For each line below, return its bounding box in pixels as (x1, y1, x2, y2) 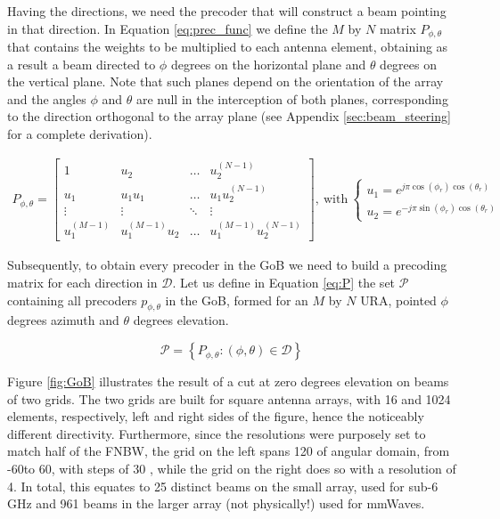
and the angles (7, 89, 86, 108)
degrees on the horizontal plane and (170, 54, 366, 73)
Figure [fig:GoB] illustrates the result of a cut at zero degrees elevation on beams (7, 372, 449, 391)
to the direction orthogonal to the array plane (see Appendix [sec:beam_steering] (7, 107, 451, 126)
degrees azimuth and (7, 311, 119, 329)
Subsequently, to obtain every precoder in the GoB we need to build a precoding (7, 255, 447, 274)
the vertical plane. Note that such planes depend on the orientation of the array (7, 72, 444, 91)
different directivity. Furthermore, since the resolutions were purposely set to (7, 424, 426, 442)
